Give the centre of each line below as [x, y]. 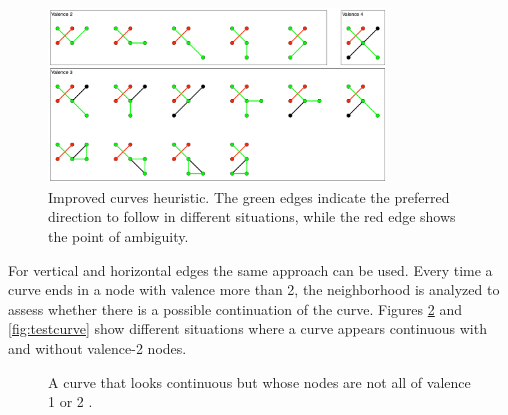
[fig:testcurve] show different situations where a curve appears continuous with [247, 328]
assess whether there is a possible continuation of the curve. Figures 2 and [235, 308]
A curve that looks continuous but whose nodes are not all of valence [259, 381]
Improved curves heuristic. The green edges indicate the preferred [249, 196]
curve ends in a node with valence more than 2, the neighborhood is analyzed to [254, 289]
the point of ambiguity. [118, 236]
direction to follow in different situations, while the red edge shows [252, 216]
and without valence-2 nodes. [97, 347]
